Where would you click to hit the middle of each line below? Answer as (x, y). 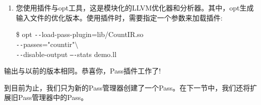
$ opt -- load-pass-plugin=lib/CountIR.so (80, 34)
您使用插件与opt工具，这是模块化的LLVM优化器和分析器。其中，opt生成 (135, 7)
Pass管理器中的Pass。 (53, 97)
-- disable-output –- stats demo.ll (66, 54)
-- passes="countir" (45, 44)
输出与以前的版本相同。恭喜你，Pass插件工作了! (83, 71)
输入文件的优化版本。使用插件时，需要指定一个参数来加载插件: (119, 17)
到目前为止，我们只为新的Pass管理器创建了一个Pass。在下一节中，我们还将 (127, 87)
